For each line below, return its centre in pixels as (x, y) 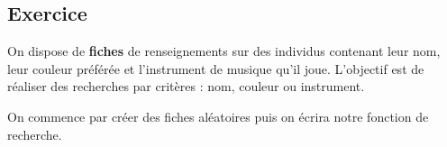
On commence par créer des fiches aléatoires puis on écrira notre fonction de (218, 116)
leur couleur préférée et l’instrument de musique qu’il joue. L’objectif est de (216, 68)
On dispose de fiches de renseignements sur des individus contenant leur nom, (224, 51)
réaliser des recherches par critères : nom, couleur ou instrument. (186, 86)
